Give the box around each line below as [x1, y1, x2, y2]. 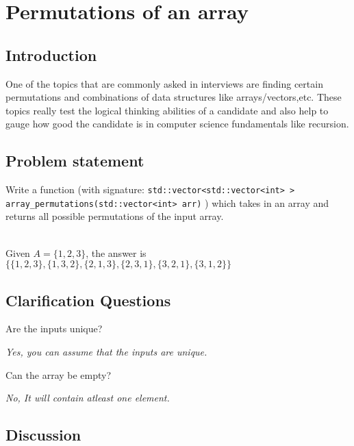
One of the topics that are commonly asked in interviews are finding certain [5, 76, 323, 90]
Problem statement [5, 150, 144, 171]
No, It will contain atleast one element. [5, 391, 170, 405]
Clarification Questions [5, 289, 171, 310]
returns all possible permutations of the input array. [5, 209, 224, 223]
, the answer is [86, 245, 147, 260]
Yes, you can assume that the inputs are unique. [5, 345, 207, 359]
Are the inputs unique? [5, 321, 103, 336]
